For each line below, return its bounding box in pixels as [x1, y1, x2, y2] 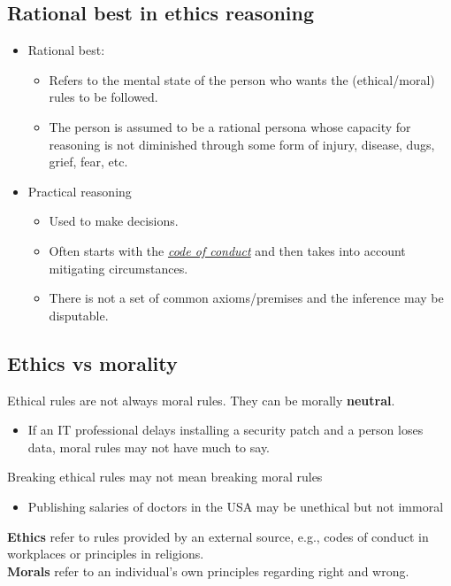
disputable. [49, 305, 109, 324]
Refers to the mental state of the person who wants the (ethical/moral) [49, 70, 435, 89]
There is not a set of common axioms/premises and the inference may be [49, 289, 444, 307]
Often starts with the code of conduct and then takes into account [49, 241, 406, 259]
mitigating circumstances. [49, 258, 188, 277]
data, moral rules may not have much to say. [27, 437, 271, 456]
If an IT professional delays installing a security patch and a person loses [27, 420, 424, 439]
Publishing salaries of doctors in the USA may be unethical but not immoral [27, 497, 444, 515]
